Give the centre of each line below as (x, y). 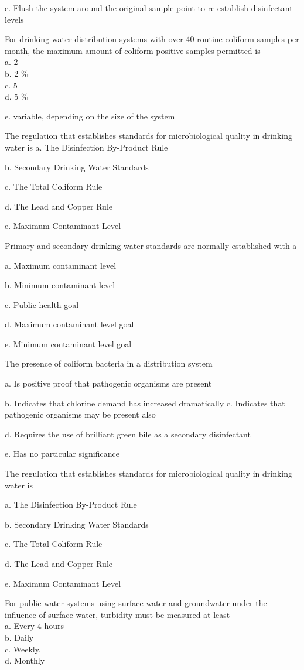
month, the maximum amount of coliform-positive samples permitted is (133, 50)
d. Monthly (25, 660)
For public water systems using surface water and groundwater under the (136, 603)
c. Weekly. (23, 649)
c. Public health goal (42, 304)
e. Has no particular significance (62, 454)
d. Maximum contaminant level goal (69, 324)
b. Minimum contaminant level (60, 285)
